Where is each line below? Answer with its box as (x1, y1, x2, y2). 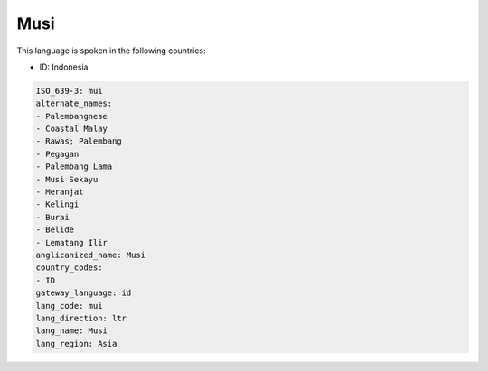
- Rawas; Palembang (35, 136, 122, 146)
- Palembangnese (35, 111, 108, 121)
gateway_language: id (35, 288, 132, 298)
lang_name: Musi (35, 326, 108, 336)
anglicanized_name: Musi (35, 250, 146, 260)
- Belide (35, 225, 75, 235)
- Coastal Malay (35, 124, 108, 134)
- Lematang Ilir (35, 237, 108, 247)
